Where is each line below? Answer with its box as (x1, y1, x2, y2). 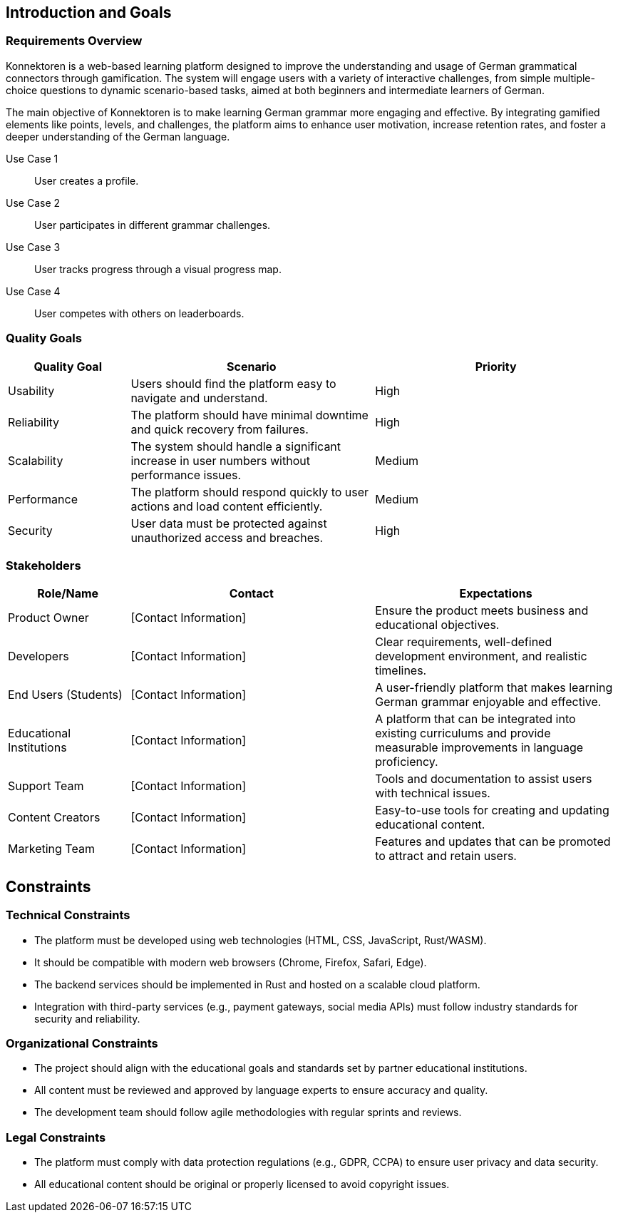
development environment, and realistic (375, 649, 587, 664)
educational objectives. (375, 618, 500, 633)
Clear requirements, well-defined (375, 635, 552, 650)
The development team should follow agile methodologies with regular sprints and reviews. (34, 1106, 462, 1119)
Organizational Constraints (6, 1035, 158, 1050)
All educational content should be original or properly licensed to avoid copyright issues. (34, 1178, 450, 1191)
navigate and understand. (130, 390, 268, 405)
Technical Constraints (6, 908, 130, 923)
